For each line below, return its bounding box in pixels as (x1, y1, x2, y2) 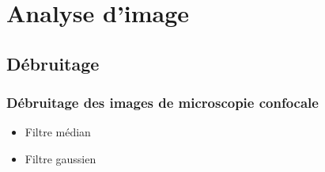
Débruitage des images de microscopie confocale (6, 93, 319, 113)
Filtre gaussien (25, 150, 96, 166)
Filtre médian (25, 124, 91, 140)
